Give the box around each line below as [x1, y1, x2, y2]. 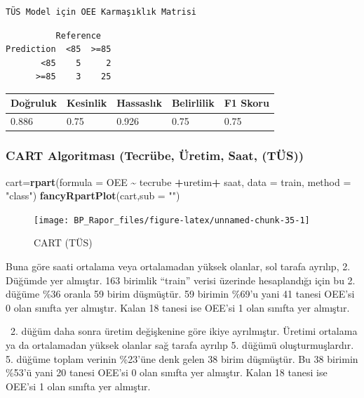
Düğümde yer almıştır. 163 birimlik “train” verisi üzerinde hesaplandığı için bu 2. [6, 272, 356, 287]
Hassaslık [116, 95, 162, 110]
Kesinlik [66, 95, 107, 110]
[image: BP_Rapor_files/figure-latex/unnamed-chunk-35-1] [34, 215, 310, 225]
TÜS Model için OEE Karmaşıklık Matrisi [6, 7, 197, 17]
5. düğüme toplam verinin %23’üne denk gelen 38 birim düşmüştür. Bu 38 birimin [6, 351, 358, 366]
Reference [55, 30, 102, 41]
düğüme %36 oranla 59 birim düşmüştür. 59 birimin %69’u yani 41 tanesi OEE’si [6, 286, 355, 301]
